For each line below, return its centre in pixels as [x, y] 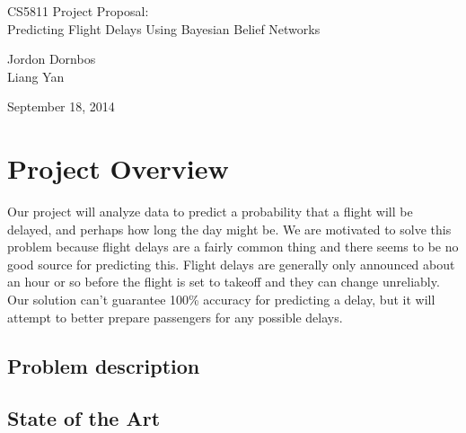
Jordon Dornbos [52, 59]
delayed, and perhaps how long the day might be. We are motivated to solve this [229, 229]
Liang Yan [36, 76]
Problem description [104, 365]
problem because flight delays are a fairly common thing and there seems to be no [233, 247]
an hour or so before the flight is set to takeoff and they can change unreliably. [224, 282]
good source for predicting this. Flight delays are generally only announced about [231, 264]
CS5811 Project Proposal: [78, 11]
